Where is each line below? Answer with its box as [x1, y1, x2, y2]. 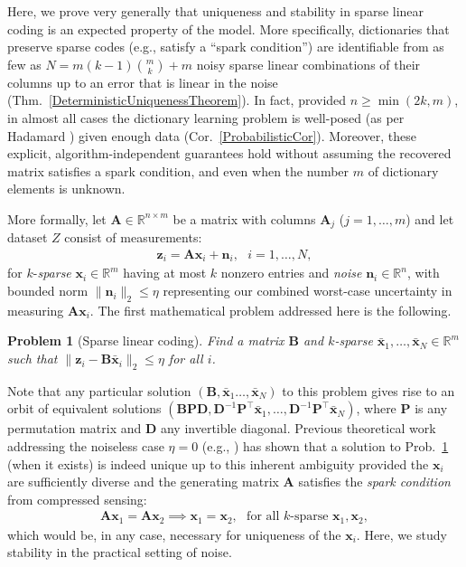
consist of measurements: [64, 228, 202, 247]
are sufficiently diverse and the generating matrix [7, 472, 279, 491]
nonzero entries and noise [220, 263, 362, 282]
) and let [405, 209, 454, 228]
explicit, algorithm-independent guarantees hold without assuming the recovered [7, 144, 452, 163]
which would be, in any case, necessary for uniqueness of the [7, 524, 341, 543]
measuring [7, 300, 64, 319]
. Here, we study [356, 524, 447, 543]
